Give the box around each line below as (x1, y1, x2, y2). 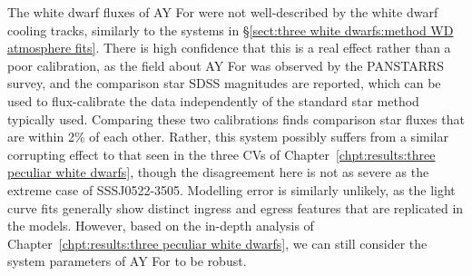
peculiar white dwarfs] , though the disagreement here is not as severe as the (7, 163, 429, 182)
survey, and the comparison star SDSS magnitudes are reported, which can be (7, 74, 441, 93)
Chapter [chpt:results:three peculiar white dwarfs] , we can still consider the (7, 233, 428, 252)
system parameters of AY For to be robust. (7, 251, 247, 271)
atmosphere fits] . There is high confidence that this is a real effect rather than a (7, 38, 451, 57)
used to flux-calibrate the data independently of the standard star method (7, 91, 419, 110)
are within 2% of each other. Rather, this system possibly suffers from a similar (7, 127, 448, 146)
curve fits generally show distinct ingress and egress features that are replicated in (7, 198, 464, 217)
